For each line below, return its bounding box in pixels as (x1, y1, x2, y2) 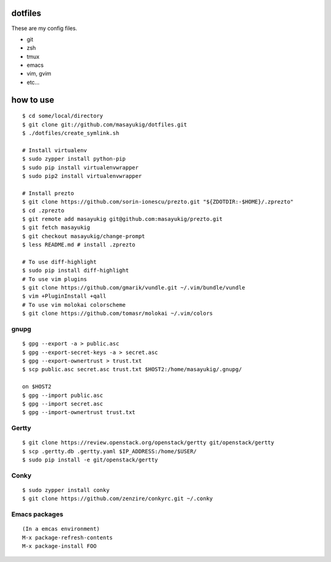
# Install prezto (22, 190, 74, 196)
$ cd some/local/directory (22, 112, 104, 120)
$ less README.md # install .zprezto (22, 241, 136, 248)
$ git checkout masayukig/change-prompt (22, 233, 145, 239)
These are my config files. (11, 25, 78, 32)
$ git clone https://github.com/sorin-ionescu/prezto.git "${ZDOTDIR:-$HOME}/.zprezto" (22, 198, 294, 206)
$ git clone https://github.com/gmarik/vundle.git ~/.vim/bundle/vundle (22, 284, 245, 291)
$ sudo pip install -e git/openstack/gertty (22, 456, 159, 463)
